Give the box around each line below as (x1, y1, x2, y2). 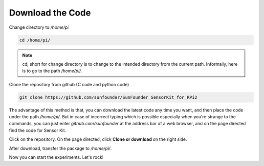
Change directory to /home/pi (9, 24, 69, 30)
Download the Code (9, 7, 91, 18)
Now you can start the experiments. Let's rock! (9, 154, 104, 160)
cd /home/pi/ (19, 37, 51, 43)
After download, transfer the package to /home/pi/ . (9, 145, 112, 151)
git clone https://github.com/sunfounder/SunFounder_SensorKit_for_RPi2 (19, 94, 198, 100)
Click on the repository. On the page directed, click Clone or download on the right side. (9, 136, 187, 142)
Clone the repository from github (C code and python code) (9, 81, 129, 87)
